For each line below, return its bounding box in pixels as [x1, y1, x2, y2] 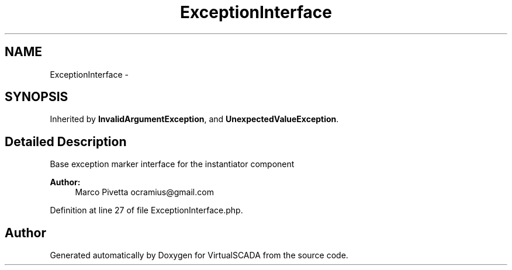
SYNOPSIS [5, 89, 68, 105]
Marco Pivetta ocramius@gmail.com [75, 187, 214, 198]
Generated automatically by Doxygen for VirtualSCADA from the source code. [50, 250, 348, 261]
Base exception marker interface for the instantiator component [50, 159, 295, 169]
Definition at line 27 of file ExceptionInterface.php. [50, 205, 243, 216]
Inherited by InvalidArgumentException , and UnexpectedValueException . [50, 114, 339, 124]
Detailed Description [5, 134, 127, 149]
